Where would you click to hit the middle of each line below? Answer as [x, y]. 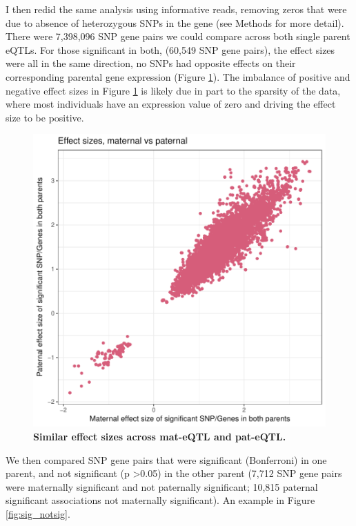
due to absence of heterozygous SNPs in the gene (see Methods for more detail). [175, 22]
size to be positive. [45, 117]
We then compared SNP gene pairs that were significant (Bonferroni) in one [166, 459]
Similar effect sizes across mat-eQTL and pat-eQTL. [160, 436]
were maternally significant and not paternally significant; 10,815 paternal [162, 486]
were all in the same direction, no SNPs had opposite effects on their [151, 63]
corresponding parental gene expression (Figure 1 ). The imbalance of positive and [178, 76]
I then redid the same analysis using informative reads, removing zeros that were [176, 9]
